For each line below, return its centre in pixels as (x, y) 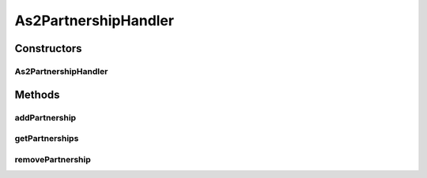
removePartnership (53, 159)
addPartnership (45, 117)
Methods (37, 95)
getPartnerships (47, 139)
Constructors (48, 48)
